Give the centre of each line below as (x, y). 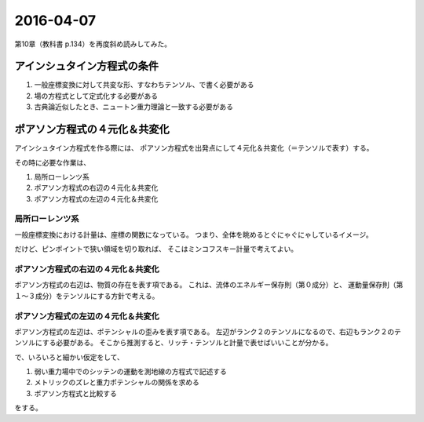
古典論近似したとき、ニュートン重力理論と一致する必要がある (134, 107)
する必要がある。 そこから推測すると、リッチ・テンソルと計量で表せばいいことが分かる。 (187, 343)
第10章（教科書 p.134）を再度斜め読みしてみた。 (93, 44)
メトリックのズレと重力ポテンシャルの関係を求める (117, 382)
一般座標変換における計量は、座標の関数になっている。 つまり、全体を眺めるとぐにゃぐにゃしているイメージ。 (194, 235)
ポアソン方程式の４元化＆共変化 (92, 129)
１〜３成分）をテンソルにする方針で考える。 (87, 296)
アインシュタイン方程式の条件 (86, 66)
